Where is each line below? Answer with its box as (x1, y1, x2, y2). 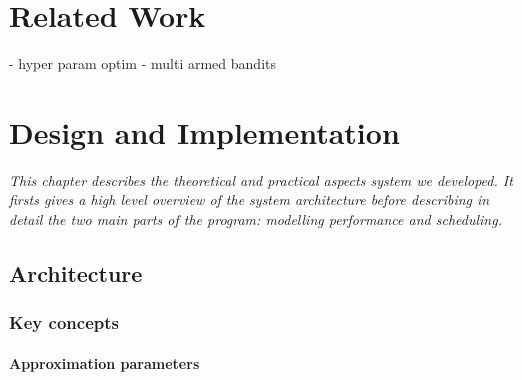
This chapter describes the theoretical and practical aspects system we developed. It (9, 169, 513, 190)
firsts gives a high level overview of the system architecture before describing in (9, 189, 490, 210)
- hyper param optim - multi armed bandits (9, 53, 276, 74)
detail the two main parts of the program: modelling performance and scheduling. (9, 209, 502, 230)
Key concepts (9, 310, 119, 335)
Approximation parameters (9, 352, 200, 373)
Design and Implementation (9, 111, 400, 152)
